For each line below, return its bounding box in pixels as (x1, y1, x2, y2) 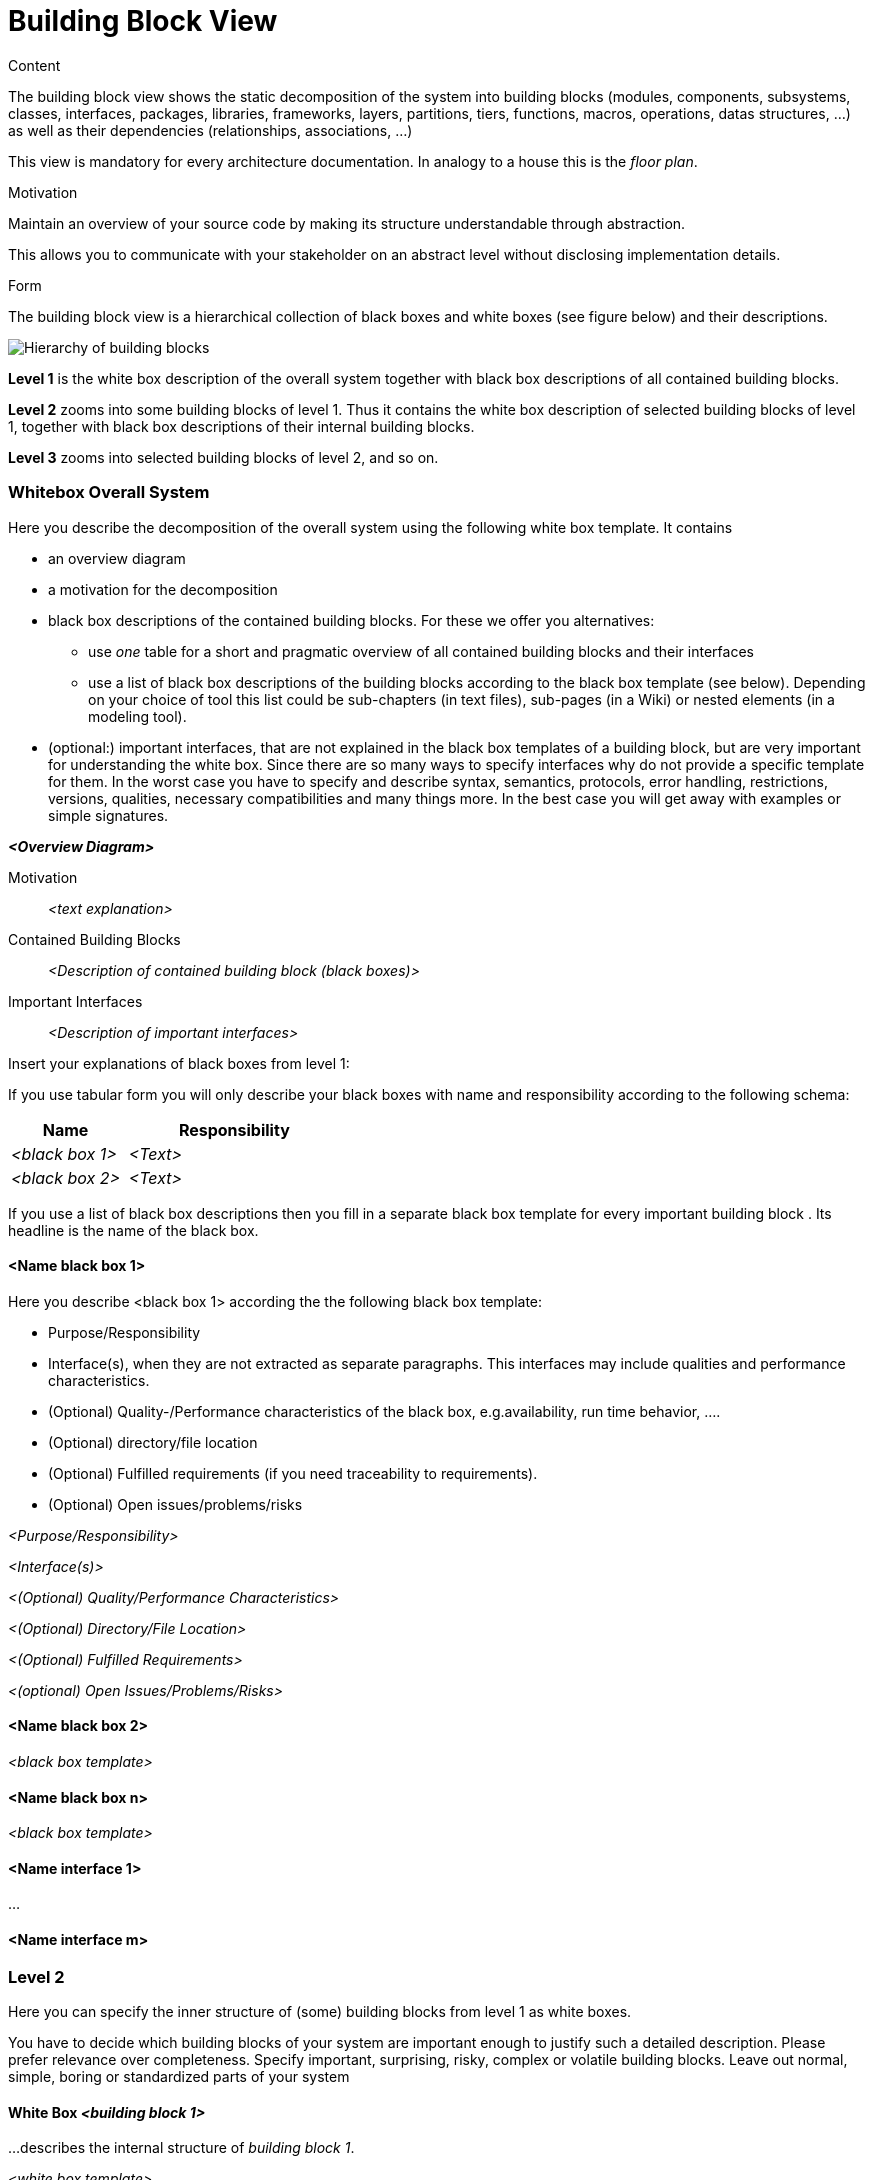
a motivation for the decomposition (48, 580, 278, 598)
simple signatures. (48, 806, 169, 824)
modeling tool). (88, 707, 187, 725)
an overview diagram (48, 549, 186, 567)
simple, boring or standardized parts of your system (8, 2067, 350, 2085)
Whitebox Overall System (8, 482, 210, 503)
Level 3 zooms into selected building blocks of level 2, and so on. (8, 448, 439, 466)
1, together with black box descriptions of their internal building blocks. (8, 417, 475, 435)
